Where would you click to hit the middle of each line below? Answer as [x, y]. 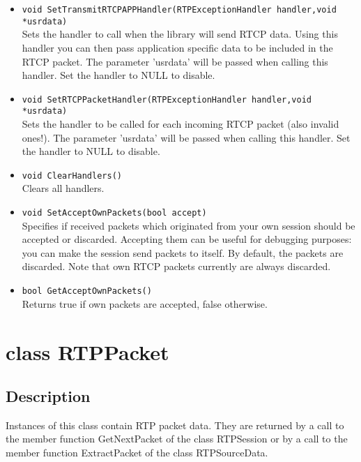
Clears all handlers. [63, 188]
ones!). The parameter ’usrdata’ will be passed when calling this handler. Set [186, 137]
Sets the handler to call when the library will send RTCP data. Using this [180, 34]
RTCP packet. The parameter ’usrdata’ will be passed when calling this [175, 61]
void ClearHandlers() [72, 176]
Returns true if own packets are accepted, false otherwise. [145, 303]
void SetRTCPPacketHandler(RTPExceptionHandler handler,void [167, 99]
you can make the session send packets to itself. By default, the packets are [183, 252]
